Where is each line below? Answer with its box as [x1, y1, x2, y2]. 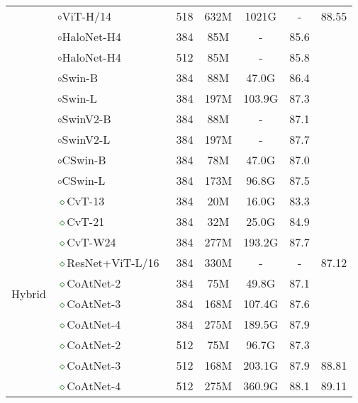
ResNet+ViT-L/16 [67, 254, 160, 271]
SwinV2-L [62, 131, 111, 147]
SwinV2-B [62, 110, 111, 127]
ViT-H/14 [62, 8, 111, 24]
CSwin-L [62, 172, 106, 188]
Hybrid [11, 285, 46, 302]
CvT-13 [67, 193, 105, 209]
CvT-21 [67, 213, 105, 229]
